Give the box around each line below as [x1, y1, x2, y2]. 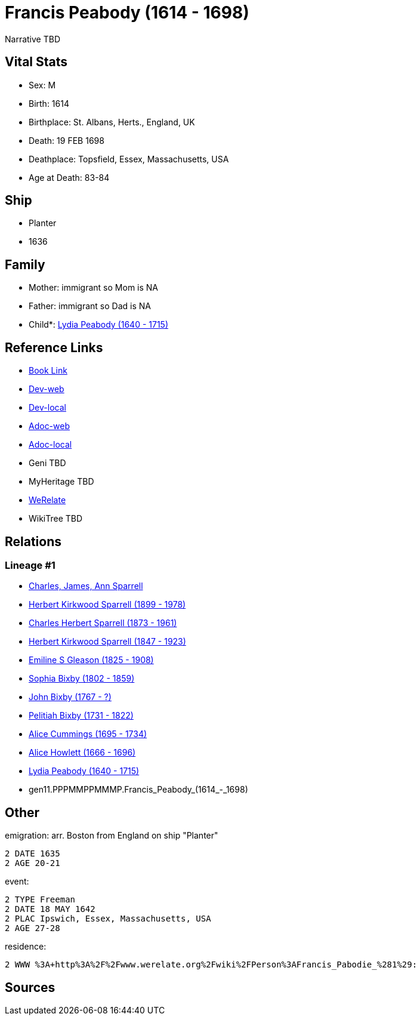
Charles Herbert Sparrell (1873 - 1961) [29, 618, 177, 628]
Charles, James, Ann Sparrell [29, 581, 143, 591]
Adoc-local [29, 439, 72, 450]
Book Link [29, 365, 67, 376]
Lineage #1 [5, 559, 55, 571]
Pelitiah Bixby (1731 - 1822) [29, 710, 134, 721]
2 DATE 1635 [5, 849, 60, 859]
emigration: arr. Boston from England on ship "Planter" [5, 830, 218, 841]
